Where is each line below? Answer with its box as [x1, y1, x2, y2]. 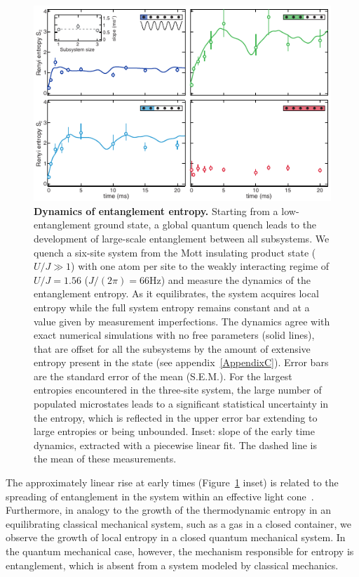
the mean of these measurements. [34, 451, 177, 466]
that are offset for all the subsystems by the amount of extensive [34, 341, 311, 356]
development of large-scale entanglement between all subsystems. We [34, 231, 330, 245]
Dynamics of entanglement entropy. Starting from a [34, 203, 278, 218]
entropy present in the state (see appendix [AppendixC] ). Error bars [34, 355, 329, 370]
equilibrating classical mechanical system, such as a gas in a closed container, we [6, 516, 351, 531]
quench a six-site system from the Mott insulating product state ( [34, 245, 316, 259]
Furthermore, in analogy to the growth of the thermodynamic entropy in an [6, 503, 332, 517]
